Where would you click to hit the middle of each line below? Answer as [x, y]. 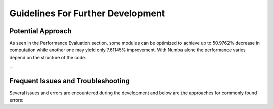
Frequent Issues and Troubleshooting [70, 81]
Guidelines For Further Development [87, 13]
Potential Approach [40, 31]
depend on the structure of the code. [48, 57]
